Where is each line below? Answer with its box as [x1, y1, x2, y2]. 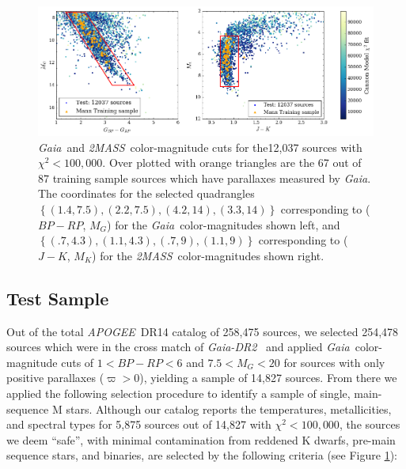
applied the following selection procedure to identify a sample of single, [6, 384, 351, 401]
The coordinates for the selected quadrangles [38, 185, 255, 202]
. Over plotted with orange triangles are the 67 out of [102, 154, 362, 171]
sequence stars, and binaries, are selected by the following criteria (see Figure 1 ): [6, 447, 397, 463]
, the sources [339, 416, 400, 433]
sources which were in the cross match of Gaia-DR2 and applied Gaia [6, 339, 350, 355]
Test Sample [6, 286, 109, 310]
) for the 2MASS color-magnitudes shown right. [92, 247, 324, 263]
